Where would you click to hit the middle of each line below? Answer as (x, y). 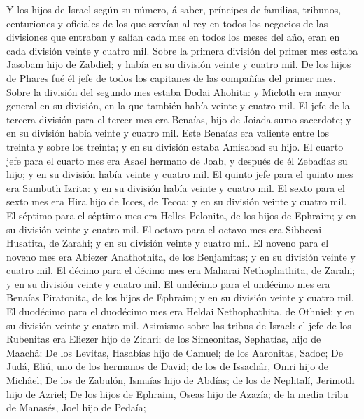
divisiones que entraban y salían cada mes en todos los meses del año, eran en (173, 37)
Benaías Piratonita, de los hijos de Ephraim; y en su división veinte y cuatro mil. (180, 297)
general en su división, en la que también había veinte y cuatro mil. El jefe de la (178, 105)
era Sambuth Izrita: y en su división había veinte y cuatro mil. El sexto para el (176, 187)
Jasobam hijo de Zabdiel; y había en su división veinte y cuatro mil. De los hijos (179, 64)
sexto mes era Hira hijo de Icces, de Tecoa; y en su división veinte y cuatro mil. (177, 201)
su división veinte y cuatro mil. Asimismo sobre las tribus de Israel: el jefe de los (179, 325)
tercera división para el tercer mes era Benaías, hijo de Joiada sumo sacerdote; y (179, 119)
